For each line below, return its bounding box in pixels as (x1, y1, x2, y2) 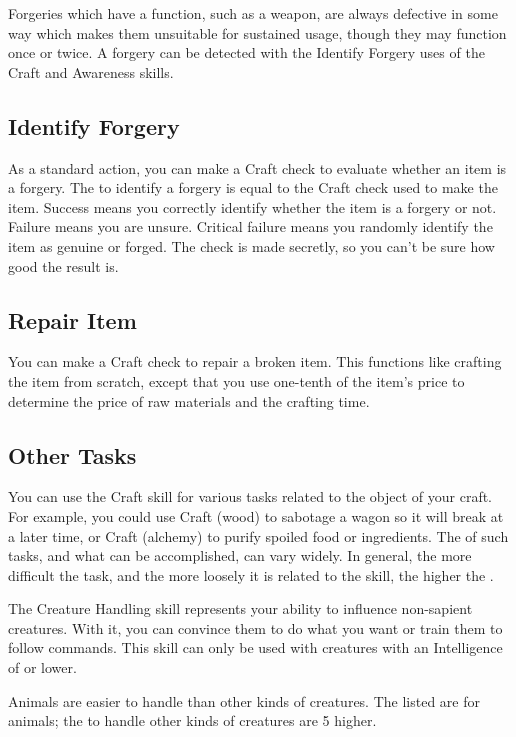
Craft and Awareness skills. (8, 61, 174, 82)
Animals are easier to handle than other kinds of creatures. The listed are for (8, 690, 480, 711)
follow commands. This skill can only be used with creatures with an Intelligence (8, 637, 503, 658)
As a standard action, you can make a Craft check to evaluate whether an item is (8, 157, 507, 178)
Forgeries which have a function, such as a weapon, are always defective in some (8, 3, 498, 23)
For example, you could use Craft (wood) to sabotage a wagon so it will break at (8, 505, 504, 526)
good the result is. (8, 255, 119, 276)
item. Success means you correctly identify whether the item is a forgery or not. (8, 196, 497, 217)
